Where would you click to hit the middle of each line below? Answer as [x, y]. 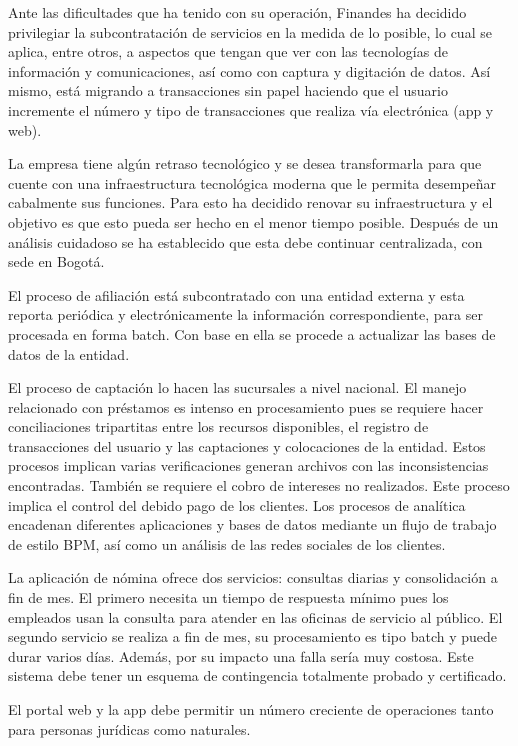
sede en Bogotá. [56, 261]
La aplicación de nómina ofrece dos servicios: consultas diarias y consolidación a [253, 577]
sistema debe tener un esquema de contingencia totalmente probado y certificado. [257, 675]
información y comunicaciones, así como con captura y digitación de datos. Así [249, 70]
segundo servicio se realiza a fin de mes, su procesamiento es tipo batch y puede [253, 636]
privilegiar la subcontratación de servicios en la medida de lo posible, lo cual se [250, 31]
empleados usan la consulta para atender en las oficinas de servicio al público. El [255, 616]
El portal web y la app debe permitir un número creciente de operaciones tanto [251, 709]
